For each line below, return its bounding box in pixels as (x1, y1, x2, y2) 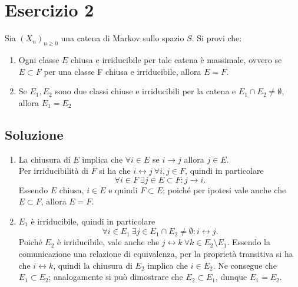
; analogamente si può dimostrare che (48, 270, 183, 283)
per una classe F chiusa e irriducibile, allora (44, 65, 201, 77)
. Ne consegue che (213, 259, 277, 271)
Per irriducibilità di (18, 164, 88, 177)
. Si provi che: (191, 32, 242, 44)
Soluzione (5, 125, 64, 143)
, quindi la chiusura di (53, 259, 133, 271)
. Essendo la (227, 236, 270, 248)
